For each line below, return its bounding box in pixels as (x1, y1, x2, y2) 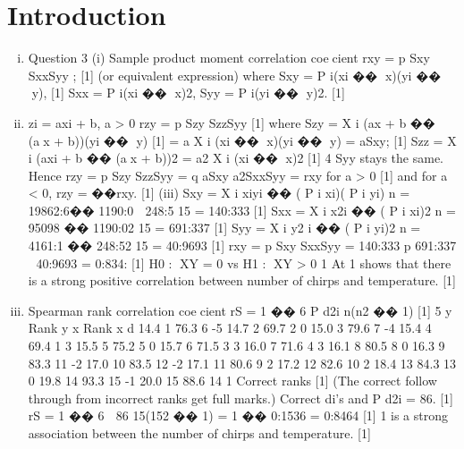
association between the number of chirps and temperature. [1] (28, 424, 371, 442)
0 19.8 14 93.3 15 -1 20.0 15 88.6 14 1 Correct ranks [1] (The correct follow (28, 371, 437, 390)
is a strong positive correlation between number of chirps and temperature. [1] (28, 271, 456, 290)
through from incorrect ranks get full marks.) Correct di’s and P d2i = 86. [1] (28, 388, 454, 407)
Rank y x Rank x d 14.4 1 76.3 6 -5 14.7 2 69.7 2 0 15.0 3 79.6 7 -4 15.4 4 (28, 318, 432, 337)
